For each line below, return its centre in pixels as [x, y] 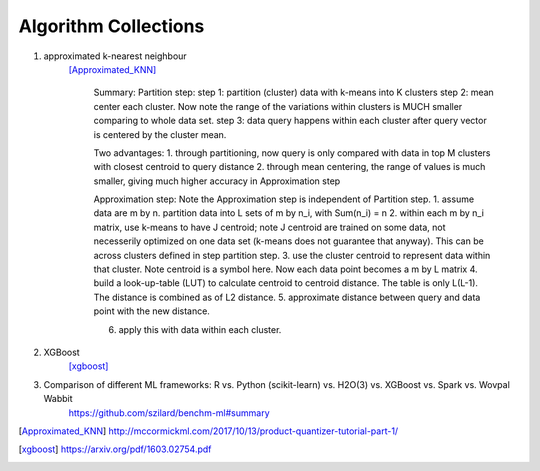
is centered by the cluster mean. [160, 134]
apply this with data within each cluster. [200, 329]
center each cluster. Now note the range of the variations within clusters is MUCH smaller [278, 106]
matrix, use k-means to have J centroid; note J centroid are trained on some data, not [269, 227]
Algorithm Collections [111, 26]
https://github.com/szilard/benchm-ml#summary [169, 412]
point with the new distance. [151, 311]
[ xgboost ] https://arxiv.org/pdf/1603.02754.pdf [115, 449]
